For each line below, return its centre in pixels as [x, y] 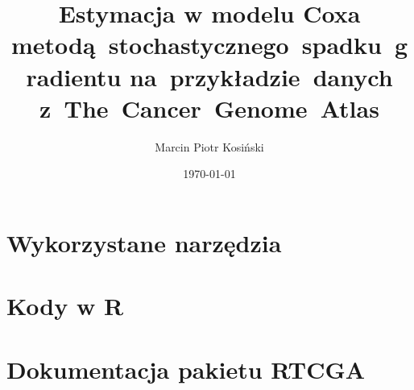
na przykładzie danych [261, 76]
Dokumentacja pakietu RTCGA [186, 369]
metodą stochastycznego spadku [196, 45]
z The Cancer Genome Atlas [209, 108]
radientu [74, 76]
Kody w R [65, 306]
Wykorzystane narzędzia [144, 242]
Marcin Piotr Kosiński [209, 146]
